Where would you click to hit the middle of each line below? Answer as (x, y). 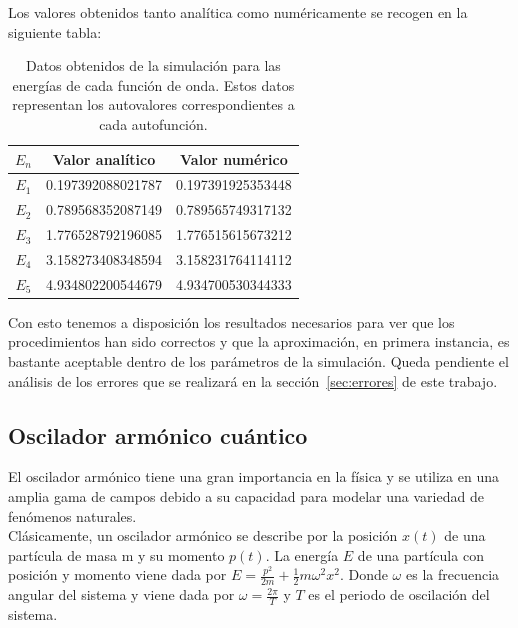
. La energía (302, 554)
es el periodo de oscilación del (399, 594)
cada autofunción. (153, 123)
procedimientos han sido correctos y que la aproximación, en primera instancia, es (259, 341)
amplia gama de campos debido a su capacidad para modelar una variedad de (246, 496)
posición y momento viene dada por (117, 574)
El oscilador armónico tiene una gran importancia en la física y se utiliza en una (253, 476)
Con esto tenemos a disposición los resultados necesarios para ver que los (231, 321)
